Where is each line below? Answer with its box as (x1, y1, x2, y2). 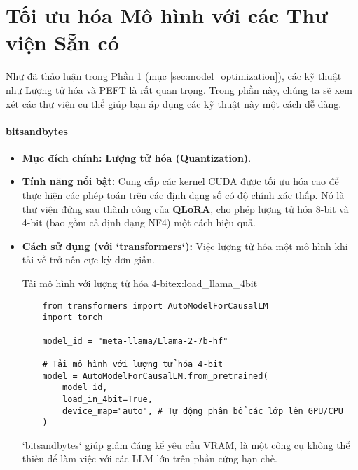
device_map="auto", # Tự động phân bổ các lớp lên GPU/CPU (62, 406, 343, 416)
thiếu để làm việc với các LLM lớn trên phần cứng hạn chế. (22, 451, 277, 466)
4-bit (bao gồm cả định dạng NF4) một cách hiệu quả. (22, 215, 256, 230)
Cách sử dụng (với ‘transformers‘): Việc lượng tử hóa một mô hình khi (22, 238, 348, 253)
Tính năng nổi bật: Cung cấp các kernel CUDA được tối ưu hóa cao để (22, 174, 339, 188)
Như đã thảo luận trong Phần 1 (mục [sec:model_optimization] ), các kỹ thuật (6, 69, 342, 83)
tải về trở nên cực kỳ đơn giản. (22, 252, 155, 267)
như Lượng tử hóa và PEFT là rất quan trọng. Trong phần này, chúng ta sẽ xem (6, 82, 352, 97)
